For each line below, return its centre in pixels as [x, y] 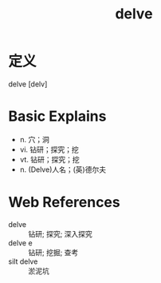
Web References [65, 203]
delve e [21, 243]
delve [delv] [28, 84]
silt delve [23, 261]
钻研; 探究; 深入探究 [61, 233]
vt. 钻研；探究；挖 [49, 159]
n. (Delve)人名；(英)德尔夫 [63, 169]
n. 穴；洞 [35, 139]
